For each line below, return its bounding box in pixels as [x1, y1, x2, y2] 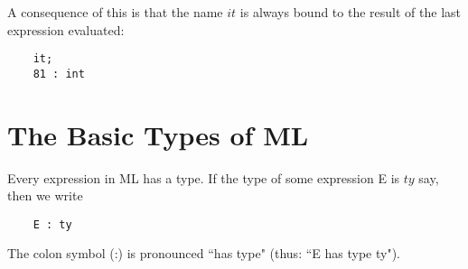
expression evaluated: [7, 20, 125, 39]
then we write [7, 186, 83, 205]
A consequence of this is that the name [7, 3, 223, 21]
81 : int [33, 67, 85, 80]
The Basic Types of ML [7, 116, 309, 153]
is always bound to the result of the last [239, 3, 461, 21]
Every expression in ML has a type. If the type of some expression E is [7, 168, 400, 187]
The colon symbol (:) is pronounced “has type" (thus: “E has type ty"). [7, 244, 400, 263]
